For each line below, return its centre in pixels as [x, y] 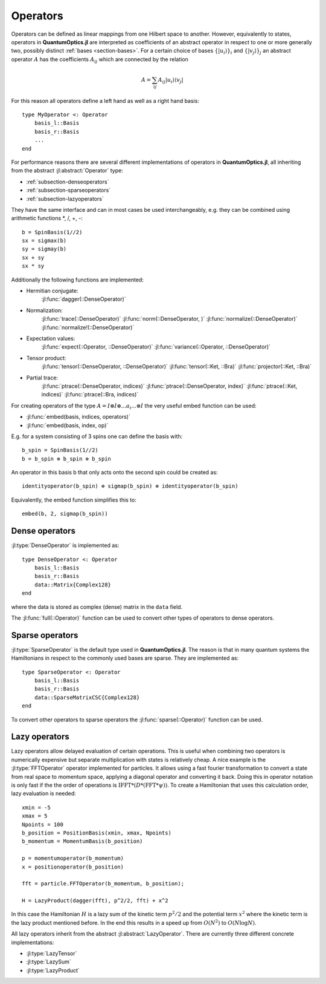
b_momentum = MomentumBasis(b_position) [82, 841]
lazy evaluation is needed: [44, 793]
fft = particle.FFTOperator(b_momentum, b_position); [103, 884]
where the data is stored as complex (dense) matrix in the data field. [97, 607]
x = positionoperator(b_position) [73, 867]
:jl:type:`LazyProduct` [53, 970]
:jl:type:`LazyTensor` [52, 954]
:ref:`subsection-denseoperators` [68, 182]
